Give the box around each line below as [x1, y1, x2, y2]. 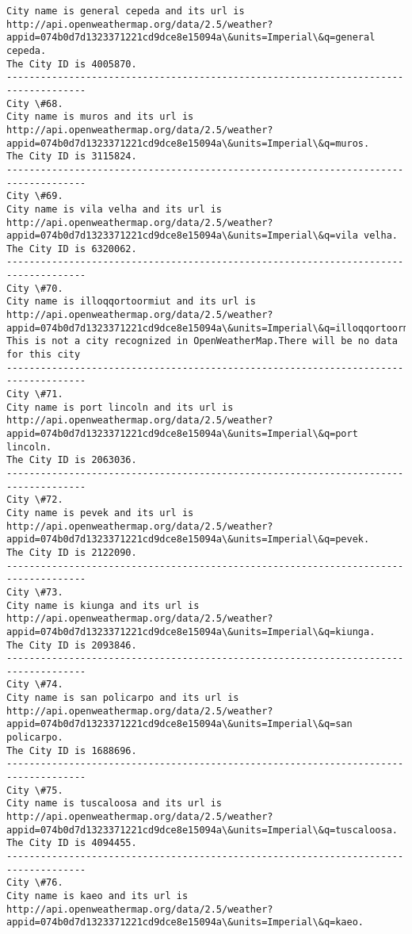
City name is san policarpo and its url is [6, 692, 239, 704]
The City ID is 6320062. [6, 243, 137, 255]
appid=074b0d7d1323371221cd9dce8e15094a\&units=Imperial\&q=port [6, 428, 358, 439]
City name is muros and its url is [6, 111, 194, 123]
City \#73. [6, 586, 63, 598]
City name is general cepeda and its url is [6, 6, 245, 17]
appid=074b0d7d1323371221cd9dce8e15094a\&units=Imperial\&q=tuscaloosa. [6, 824, 398, 836]
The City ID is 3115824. [6, 151, 137, 163]
